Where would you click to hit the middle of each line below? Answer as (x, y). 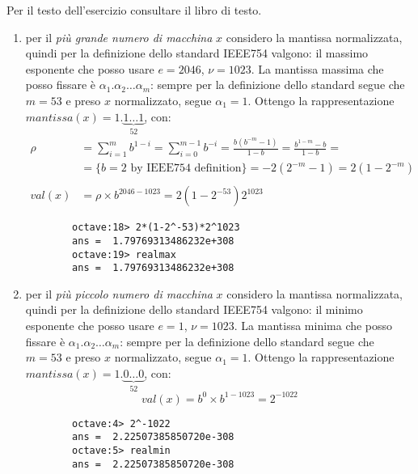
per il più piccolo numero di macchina (119, 293)
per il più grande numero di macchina (119, 37)
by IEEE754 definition (186, 169)
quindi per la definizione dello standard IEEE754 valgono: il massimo (197, 53)
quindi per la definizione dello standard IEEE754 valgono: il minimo (194, 309)
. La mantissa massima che (317, 68)
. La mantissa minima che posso (313, 326)
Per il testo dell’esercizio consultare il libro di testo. (134, 10)
